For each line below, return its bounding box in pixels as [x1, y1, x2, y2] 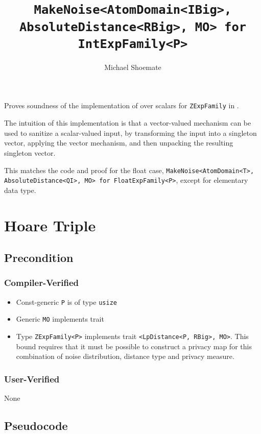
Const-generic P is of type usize [16, 296, 117, 307]
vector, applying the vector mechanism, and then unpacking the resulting [4, 137, 233, 148]
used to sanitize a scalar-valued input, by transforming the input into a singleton [4, 127, 257, 138]
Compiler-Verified [4, 276, 79, 289]
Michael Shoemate [104, 61, 161, 72]
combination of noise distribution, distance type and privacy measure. [16, 351, 234, 361]
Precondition [4, 250, 74, 266]
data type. [4, 184, 36, 195]
